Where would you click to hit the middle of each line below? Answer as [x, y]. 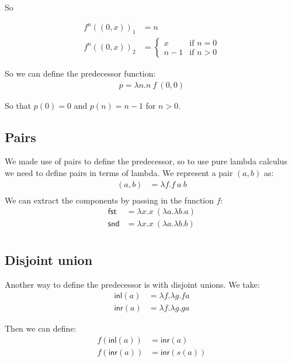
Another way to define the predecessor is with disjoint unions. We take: [132, 284]
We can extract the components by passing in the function [109, 200]
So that [18, 105]
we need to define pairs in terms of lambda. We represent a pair [119, 172]
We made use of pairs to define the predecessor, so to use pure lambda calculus [146, 161]
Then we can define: [41, 328]
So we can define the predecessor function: [80, 73]
